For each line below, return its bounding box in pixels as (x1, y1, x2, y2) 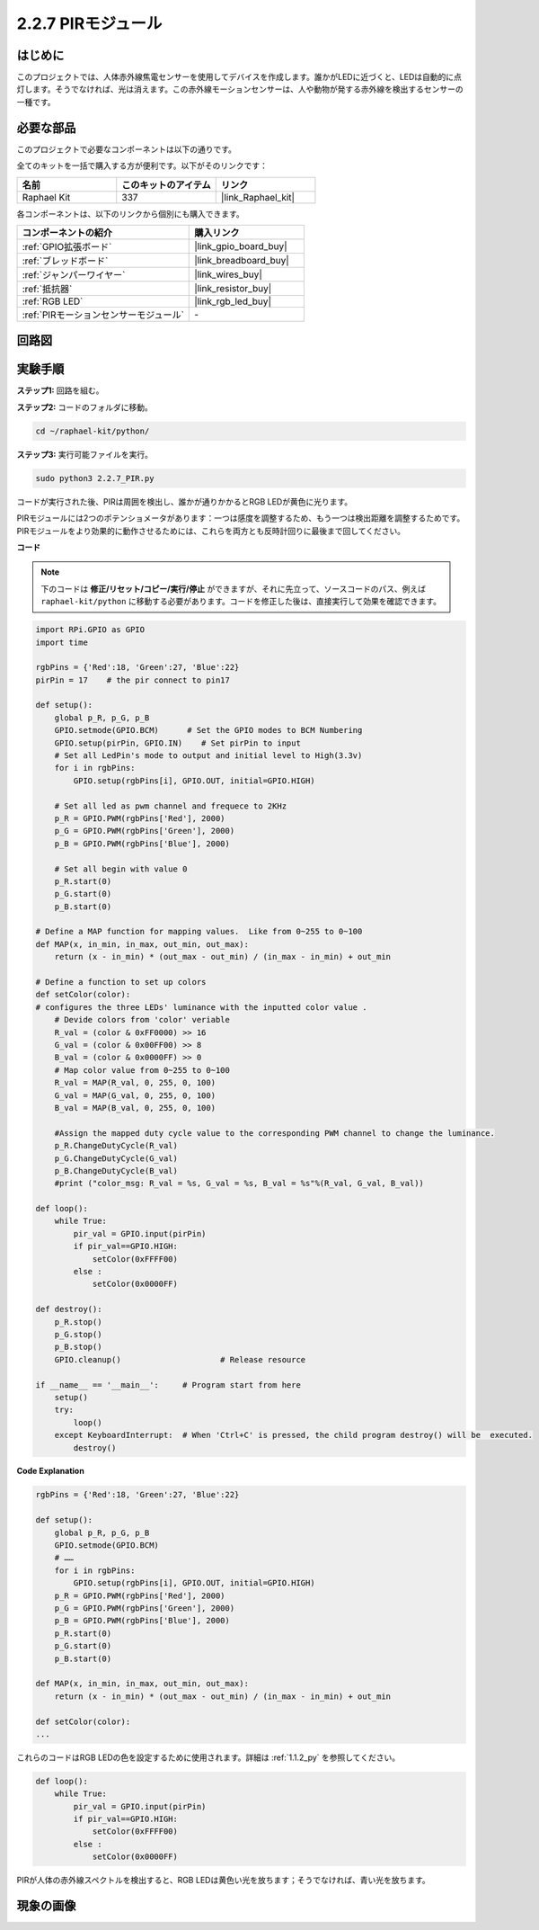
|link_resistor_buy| (194, 281, 272, 294)
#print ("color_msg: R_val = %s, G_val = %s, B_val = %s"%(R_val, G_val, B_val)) (54, 1178, 424, 1189)
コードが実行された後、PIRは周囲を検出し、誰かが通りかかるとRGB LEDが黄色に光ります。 (16, 496, 353, 507)
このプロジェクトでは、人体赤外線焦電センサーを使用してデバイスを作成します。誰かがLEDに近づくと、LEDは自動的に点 (16, 72, 463, 83)
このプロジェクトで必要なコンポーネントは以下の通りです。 (16, 144, 237, 155)
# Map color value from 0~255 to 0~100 (54, 1065, 231, 1075)
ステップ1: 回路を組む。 (16, 385, 104, 396)
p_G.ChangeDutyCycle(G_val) (54, 1153, 179, 1164)
